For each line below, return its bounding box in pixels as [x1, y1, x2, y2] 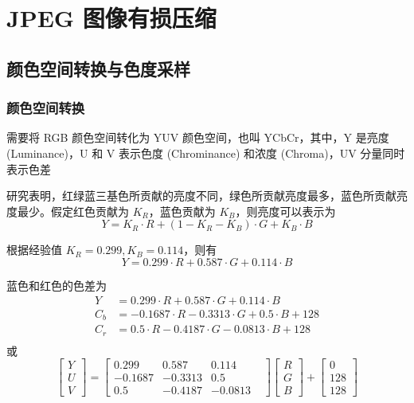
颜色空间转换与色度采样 [6, 56, 190, 80]
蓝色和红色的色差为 [6, 276, 107, 293]
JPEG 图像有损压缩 [6, 2, 217, 34]
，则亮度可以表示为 [235, 202, 336, 219]
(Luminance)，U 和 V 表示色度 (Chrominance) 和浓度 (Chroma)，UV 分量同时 [6, 144, 405, 161]
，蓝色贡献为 [148, 202, 216, 219]
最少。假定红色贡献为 [17, 202, 129, 219]
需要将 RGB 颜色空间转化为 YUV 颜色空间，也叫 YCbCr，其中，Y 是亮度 [6, 129, 389, 146]
